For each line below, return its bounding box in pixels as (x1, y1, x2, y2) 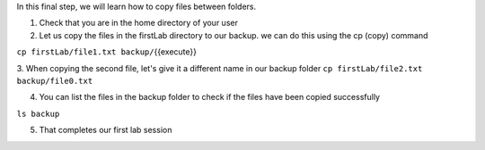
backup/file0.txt (16, 76, 93, 86)
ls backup (16, 108, 60, 119)
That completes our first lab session (39, 125, 172, 136)
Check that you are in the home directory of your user (39, 18, 238, 29)
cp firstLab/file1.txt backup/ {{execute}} (16, 46, 198, 57)
